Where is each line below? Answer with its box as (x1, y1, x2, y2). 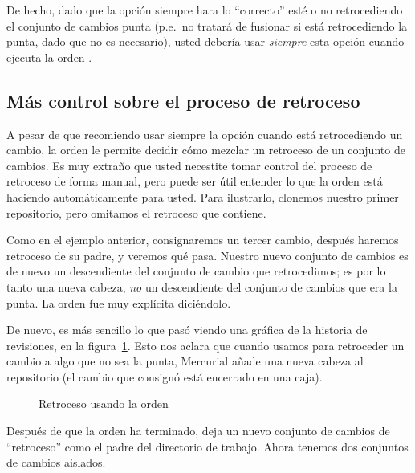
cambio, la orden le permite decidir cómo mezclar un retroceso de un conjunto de (6, 141, 405, 158)
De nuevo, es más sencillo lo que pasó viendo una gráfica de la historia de (6, 321, 368, 338)
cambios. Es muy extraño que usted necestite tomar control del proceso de (6, 157, 372, 173)
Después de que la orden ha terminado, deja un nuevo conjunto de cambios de (6, 422, 390, 439)
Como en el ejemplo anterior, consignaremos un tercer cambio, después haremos (6, 231, 399, 248)
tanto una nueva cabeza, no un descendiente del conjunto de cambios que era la (6, 278, 397, 295)
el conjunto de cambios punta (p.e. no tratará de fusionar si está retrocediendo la (6, 17, 408, 34)
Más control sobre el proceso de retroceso (6, 88, 360, 112)
